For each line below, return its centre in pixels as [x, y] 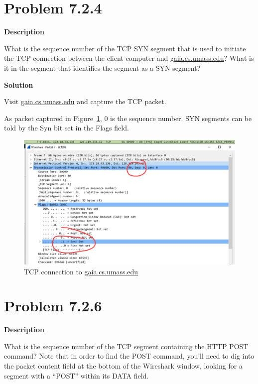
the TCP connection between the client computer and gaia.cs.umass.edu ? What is [129, 58]
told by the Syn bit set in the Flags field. [66, 128]
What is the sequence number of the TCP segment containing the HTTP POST [126, 346]
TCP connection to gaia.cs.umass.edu [81, 271]
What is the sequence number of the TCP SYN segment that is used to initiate [125, 48]
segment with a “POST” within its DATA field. [76, 375]
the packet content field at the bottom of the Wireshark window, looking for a [123, 366]
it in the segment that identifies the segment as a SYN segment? [102, 67]
